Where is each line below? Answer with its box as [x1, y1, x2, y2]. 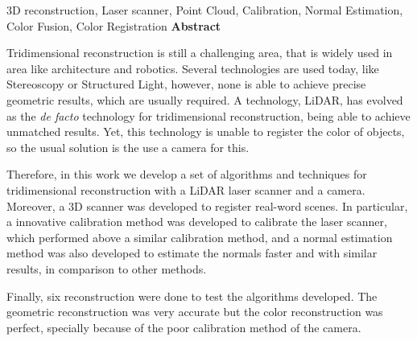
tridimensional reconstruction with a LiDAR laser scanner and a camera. [6, 181, 365, 198]
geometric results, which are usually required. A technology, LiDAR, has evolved [6, 91, 403, 108]
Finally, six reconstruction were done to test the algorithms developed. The [6, 287, 378, 304]
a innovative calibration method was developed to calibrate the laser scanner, [6, 213, 387, 230]
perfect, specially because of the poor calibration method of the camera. [6, 318, 361, 335]
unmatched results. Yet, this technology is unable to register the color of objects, [6, 123, 405, 140]
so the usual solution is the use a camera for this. [6, 138, 250, 155]
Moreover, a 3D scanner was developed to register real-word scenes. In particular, [6, 197, 408, 214]
